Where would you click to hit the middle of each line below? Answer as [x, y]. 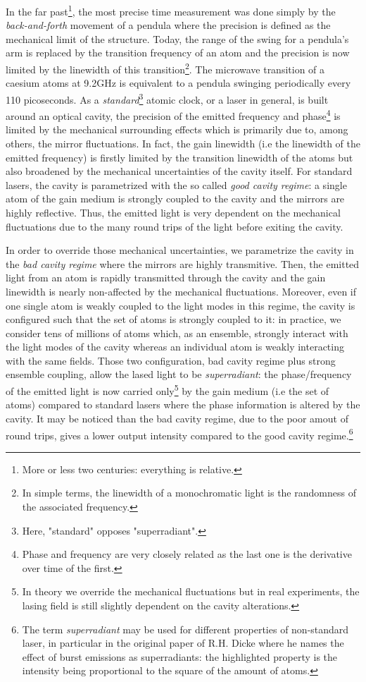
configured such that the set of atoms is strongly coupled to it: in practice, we [173, 319]
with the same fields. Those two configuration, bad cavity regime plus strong [171, 360]
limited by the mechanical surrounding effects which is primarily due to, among [177, 129]
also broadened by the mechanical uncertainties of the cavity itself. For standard [179, 171]
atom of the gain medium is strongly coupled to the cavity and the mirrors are [175, 199]
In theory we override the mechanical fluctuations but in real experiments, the [191, 591]
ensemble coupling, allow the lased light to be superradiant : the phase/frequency [179, 374]
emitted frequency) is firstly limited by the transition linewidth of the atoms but [179, 157]
